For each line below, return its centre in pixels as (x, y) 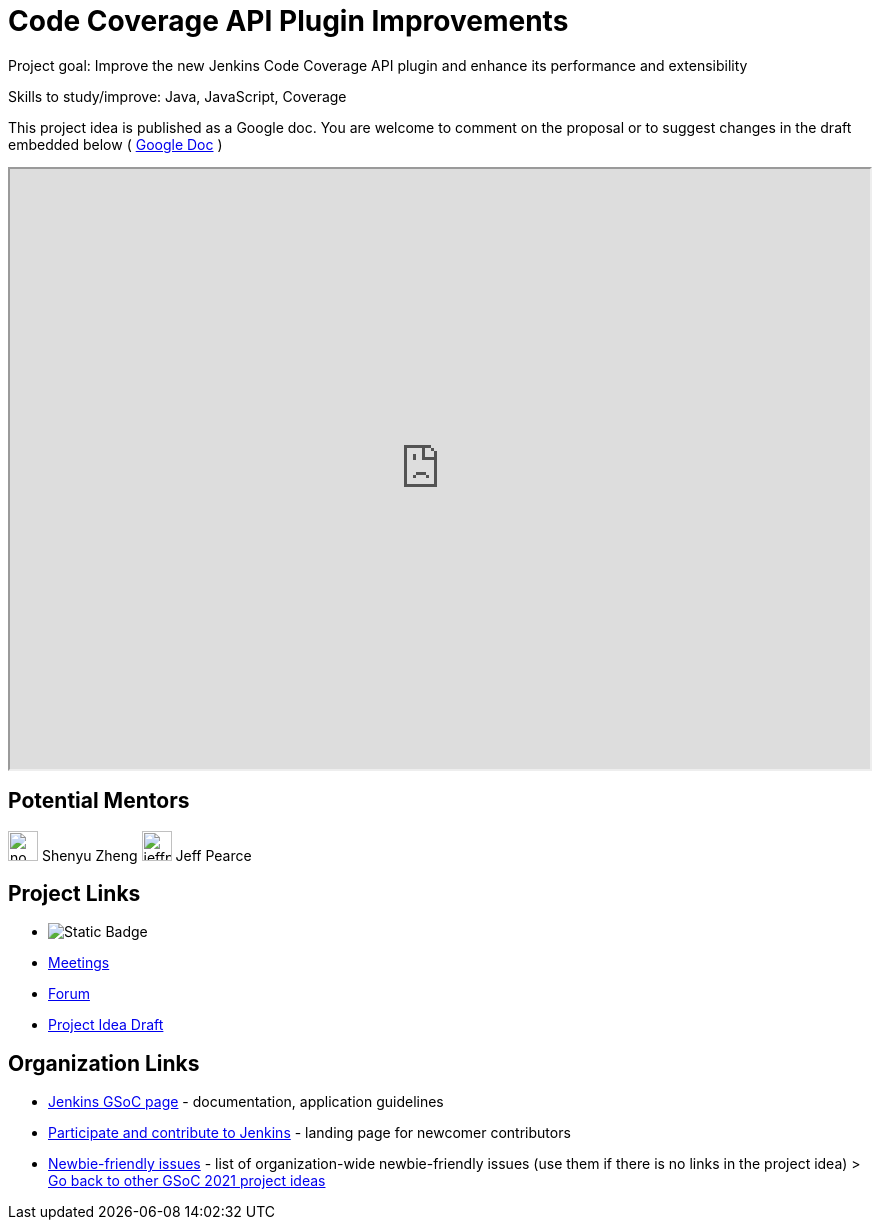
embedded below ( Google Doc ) (115, 144)
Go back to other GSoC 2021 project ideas (187, 1181)
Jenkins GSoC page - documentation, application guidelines (246, 1102)
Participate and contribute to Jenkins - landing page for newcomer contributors (309, 1133)
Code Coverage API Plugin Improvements (288, 21)
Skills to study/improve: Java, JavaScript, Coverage (177, 96)
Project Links (74, 894)
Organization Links (104, 1063)
